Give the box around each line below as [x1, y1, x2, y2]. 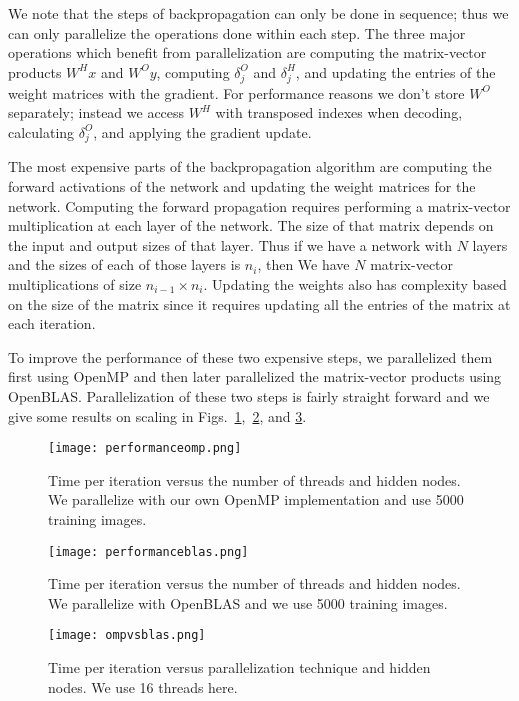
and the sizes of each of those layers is [8, 254, 241, 275]
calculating [8, 121, 75, 142]
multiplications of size [8, 274, 142, 294]
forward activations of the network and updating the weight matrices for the [8, 176, 476, 197]
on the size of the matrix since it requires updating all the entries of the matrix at [8, 293, 511, 314]
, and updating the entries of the [295, 61, 496, 82]
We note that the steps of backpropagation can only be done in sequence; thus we [8, 3, 509, 23]
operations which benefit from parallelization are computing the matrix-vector [8, 42, 487, 63]
